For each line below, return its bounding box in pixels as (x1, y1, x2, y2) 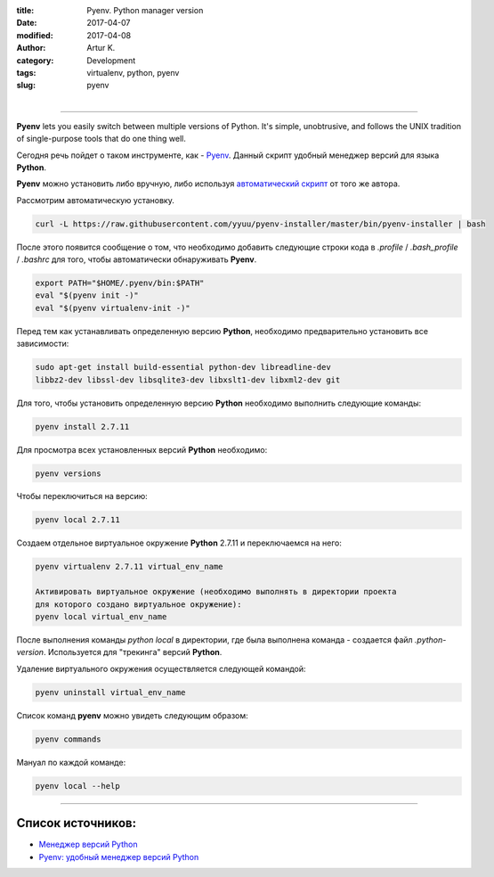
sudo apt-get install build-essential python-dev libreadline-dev (35, 362, 331, 373)
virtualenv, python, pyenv (86, 67, 180, 78)
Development (86, 54, 136, 66)
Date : (16, 18, 37, 29)
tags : (16, 67, 36, 78)
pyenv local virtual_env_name (35, 611, 167, 621)
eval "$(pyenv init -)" (35, 291, 140, 300)
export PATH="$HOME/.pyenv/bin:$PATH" (35, 278, 205, 289)
